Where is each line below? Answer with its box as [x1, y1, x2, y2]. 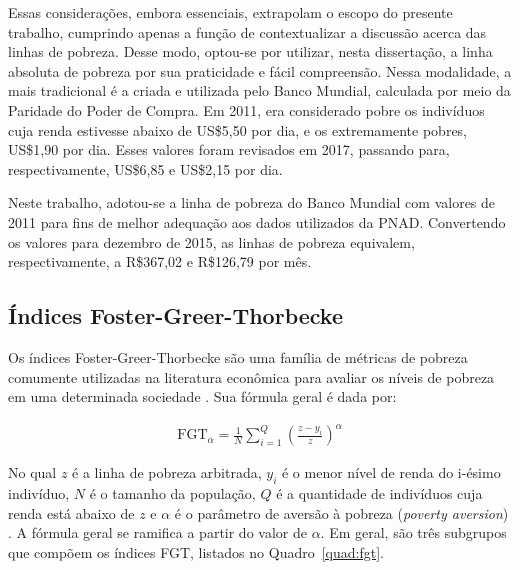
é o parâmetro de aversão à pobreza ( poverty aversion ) [174, 502, 509, 523]
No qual [8, 462, 57, 483]
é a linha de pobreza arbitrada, [72, 462, 262, 483]
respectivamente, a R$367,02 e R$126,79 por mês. [8, 251, 312, 272]
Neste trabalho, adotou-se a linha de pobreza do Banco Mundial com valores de [8, 192, 496, 213]
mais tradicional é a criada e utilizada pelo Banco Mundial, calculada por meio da [8, 80, 511, 101]
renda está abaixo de [8, 502, 135, 523]
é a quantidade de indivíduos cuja [276, 483, 483, 504]
